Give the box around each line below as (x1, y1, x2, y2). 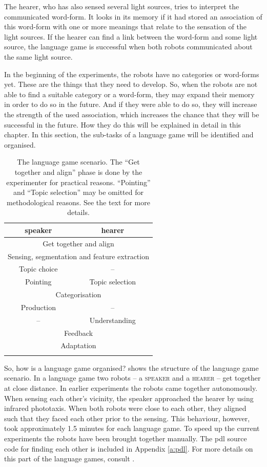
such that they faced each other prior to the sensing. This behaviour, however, (4, 412, 250, 423)
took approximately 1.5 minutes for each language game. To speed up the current (4, 423, 260, 434)
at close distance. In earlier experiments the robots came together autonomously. (4, 383, 258, 393)
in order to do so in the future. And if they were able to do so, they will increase (4, 99, 257, 110)
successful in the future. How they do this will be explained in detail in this (4, 119, 241, 130)
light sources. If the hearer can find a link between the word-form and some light (4, 31, 258, 42)
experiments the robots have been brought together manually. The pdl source (4, 433, 247, 443)
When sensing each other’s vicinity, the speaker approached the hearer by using (4, 392, 254, 403)
